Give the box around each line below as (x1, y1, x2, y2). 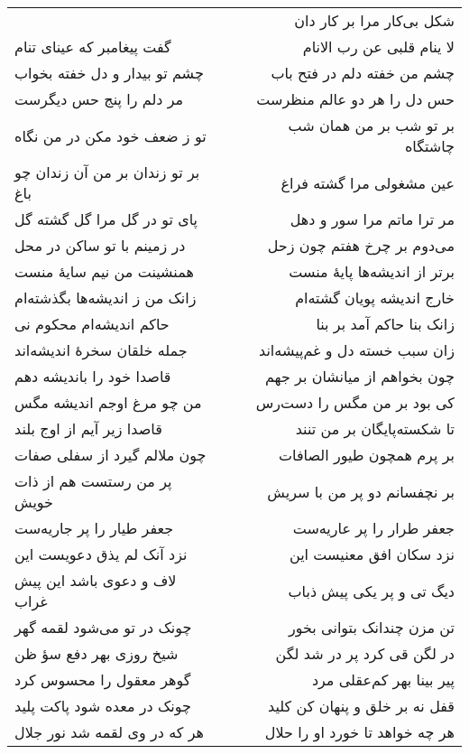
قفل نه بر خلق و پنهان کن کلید (268, 695, 455, 716)
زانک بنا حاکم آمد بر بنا (316, 313, 455, 334)
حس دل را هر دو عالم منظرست (256, 88, 455, 109)
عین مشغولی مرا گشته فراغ (280, 172, 455, 193)
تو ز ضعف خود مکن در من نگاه (14, 125, 207, 146)
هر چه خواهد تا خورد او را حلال (264, 721, 455, 742)
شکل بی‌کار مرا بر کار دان (294, 10, 455, 31)
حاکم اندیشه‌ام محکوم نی (14, 313, 170, 334)
